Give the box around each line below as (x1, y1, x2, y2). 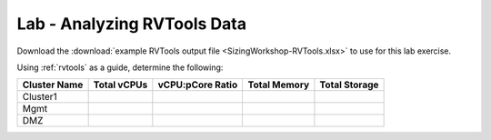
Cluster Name (22, 78, 84, 91)
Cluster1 (22, 91, 58, 104)
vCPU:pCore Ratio (157, 78, 238, 91)
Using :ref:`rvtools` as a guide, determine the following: (16, 62, 224, 73)
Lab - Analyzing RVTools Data (16, 14, 247, 34)
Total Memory (247, 78, 310, 91)
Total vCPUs (93, 78, 148, 91)
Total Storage (319, 78, 379, 91)
